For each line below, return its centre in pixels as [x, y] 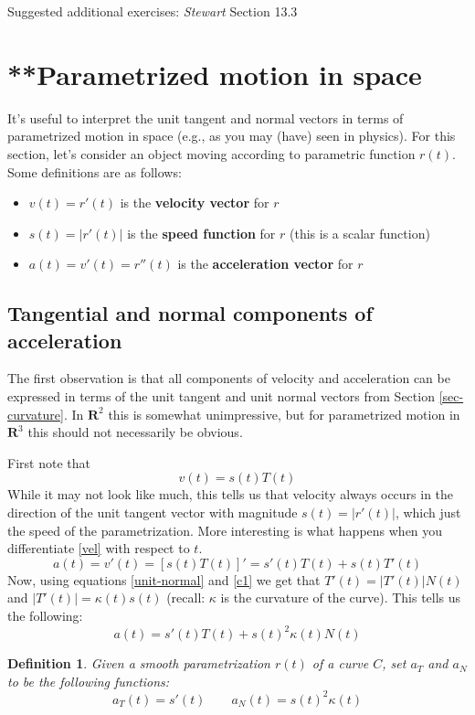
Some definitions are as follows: [95, 171]
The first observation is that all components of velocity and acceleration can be [229, 378]
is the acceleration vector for [265, 264]
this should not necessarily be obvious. [135, 432]
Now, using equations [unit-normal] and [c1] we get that [164, 579]
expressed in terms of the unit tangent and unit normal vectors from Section [221, 396]
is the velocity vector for [195, 203]
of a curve [340, 663]
